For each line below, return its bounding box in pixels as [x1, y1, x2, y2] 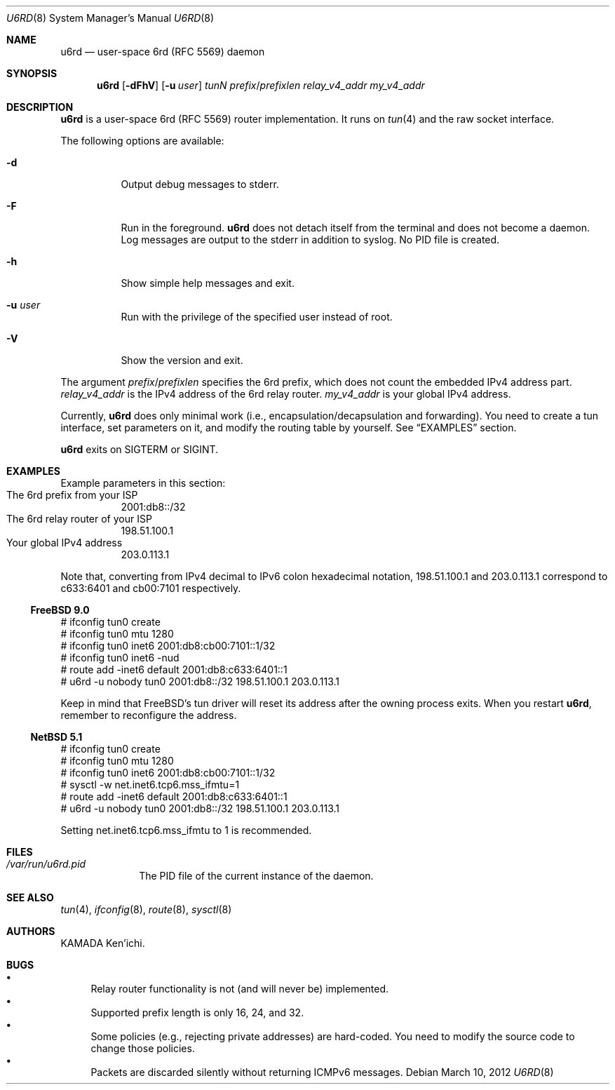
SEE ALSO [6, 891, 54, 903]
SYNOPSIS [6, 67, 58, 79]
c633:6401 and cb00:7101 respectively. [60, 582, 241, 594]
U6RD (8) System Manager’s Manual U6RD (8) [6, 12, 215, 24]
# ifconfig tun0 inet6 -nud [60, 652, 180, 664]
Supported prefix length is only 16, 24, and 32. [90, 1007, 304, 1018]
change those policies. [90, 1042, 195, 1054]
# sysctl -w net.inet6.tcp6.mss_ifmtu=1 [60, 779, 240, 790]
